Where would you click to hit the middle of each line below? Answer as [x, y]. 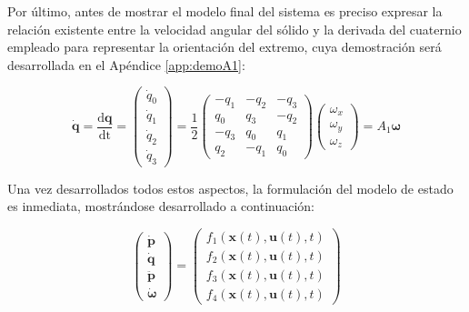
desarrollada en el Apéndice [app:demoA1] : [126, 64]
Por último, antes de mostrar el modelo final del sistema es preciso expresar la [225, 11]
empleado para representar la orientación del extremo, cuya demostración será [225, 47]
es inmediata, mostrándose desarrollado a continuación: [161, 206]
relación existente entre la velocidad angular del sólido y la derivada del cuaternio [234, 29]
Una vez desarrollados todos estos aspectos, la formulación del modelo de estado [230, 188]
